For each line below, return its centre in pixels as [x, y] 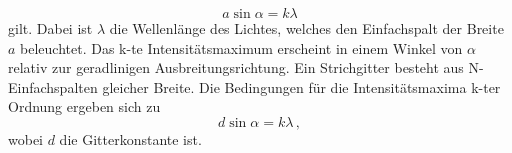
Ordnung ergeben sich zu [84, 106]
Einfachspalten [53, 86]
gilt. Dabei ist [50, 28]
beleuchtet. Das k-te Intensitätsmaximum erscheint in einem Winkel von [241, 47]
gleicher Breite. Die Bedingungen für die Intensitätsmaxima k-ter [301, 86]
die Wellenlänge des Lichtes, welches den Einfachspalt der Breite [306, 28]
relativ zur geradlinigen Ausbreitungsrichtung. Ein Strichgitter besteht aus [236, 67]
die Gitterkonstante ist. [130, 138]
